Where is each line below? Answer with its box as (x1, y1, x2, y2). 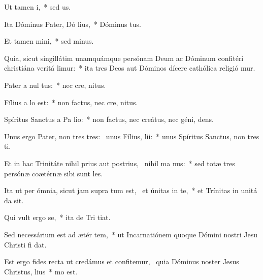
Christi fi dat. (4, 239, 47, 250)
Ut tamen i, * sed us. (4, 2, 71, 12)
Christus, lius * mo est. (4, 266, 78, 276)
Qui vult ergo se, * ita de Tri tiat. (4, 212, 111, 223)
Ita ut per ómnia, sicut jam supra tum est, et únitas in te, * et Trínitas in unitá (4, 185, 257, 196)
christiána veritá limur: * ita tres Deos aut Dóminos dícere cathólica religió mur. (4, 63, 255, 73)
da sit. (4, 195, 24, 205)
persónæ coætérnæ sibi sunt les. (4, 168, 103, 178)
